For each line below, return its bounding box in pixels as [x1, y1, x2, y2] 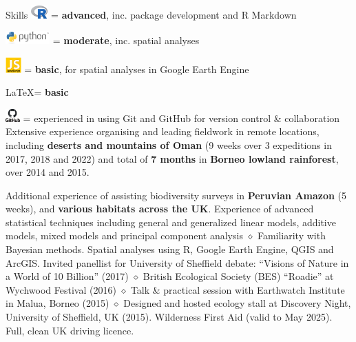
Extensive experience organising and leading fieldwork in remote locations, [6, 124, 320, 139]
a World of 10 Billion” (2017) [6, 269, 129, 283]
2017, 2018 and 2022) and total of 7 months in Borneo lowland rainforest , [6, 151, 339, 165]
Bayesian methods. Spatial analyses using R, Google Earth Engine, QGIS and [6, 242, 334, 256]
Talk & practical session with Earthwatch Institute [130, 282, 345, 296]
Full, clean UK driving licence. [6, 323, 134, 337]
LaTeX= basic [6, 85, 69, 99]
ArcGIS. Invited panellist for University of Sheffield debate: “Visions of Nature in [6, 255, 349, 270]
